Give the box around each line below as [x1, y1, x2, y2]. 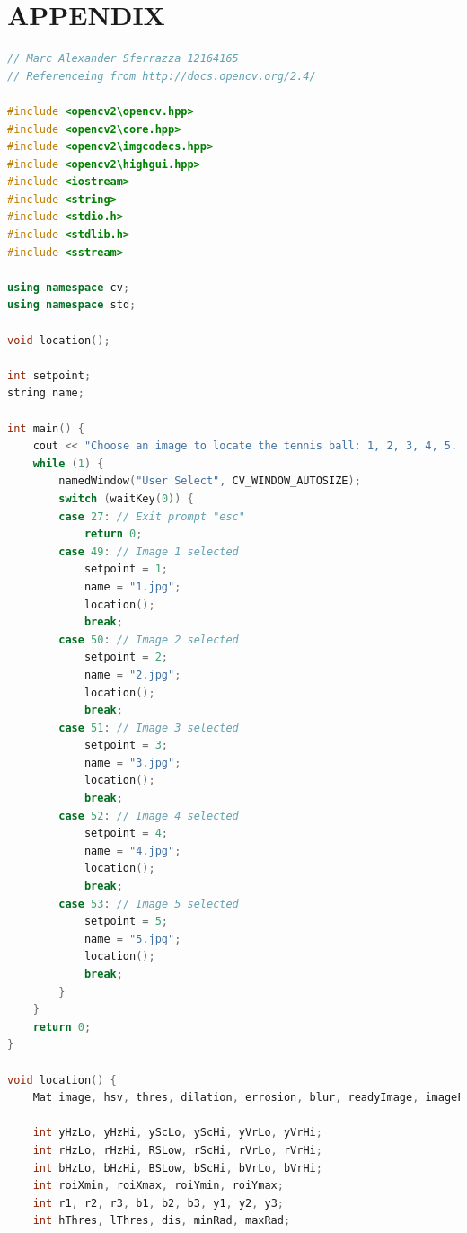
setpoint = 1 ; [84, 563, 169, 576]
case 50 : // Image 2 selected [58, 633, 239, 646]
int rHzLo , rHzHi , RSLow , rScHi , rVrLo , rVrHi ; [32, 1143, 322, 1157]
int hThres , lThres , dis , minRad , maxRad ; [32, 1214, 291, 1228]
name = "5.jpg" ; [84, 932, 181, 945]
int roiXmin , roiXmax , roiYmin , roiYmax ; [32, 1179, 284, 1193]
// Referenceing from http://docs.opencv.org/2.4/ [7, 69, 316, 83]
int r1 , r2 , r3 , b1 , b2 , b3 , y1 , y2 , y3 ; [32, 1196, 285, 1210]
